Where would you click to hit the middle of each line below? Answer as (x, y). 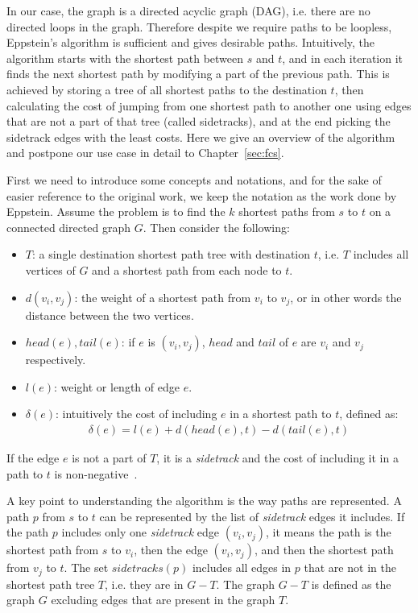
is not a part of (109, 457)
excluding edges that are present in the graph (163, 600)
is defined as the (351, 584)
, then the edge (171, 550)
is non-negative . (96, 473)
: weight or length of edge (116, 386)
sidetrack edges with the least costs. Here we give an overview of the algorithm (201, 137)
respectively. (56, 360)
